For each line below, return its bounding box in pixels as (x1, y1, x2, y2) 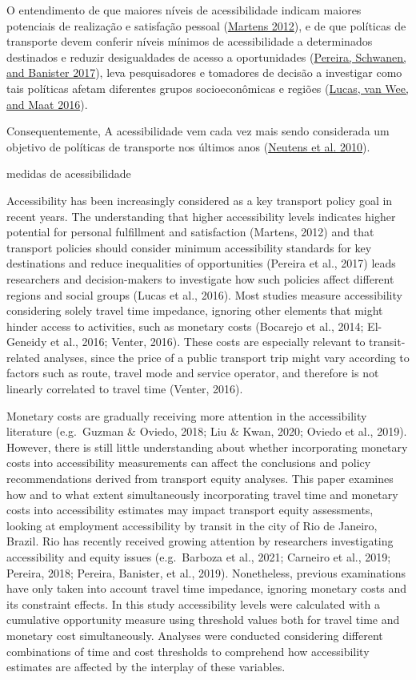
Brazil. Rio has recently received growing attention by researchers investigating (6, 533, 394, 549)
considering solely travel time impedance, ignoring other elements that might (6, 302, 383, 319)
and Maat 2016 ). (6, 95, 88, 112)
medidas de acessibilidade (6, 165, 131, 182)
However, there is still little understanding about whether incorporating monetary (6, 438, 408, 455)
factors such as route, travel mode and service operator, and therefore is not (6, 364, 379, 381)
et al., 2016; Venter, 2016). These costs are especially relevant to (50, 333, 366, 350)
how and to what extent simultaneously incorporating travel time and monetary (6, 485, 398, 502)
